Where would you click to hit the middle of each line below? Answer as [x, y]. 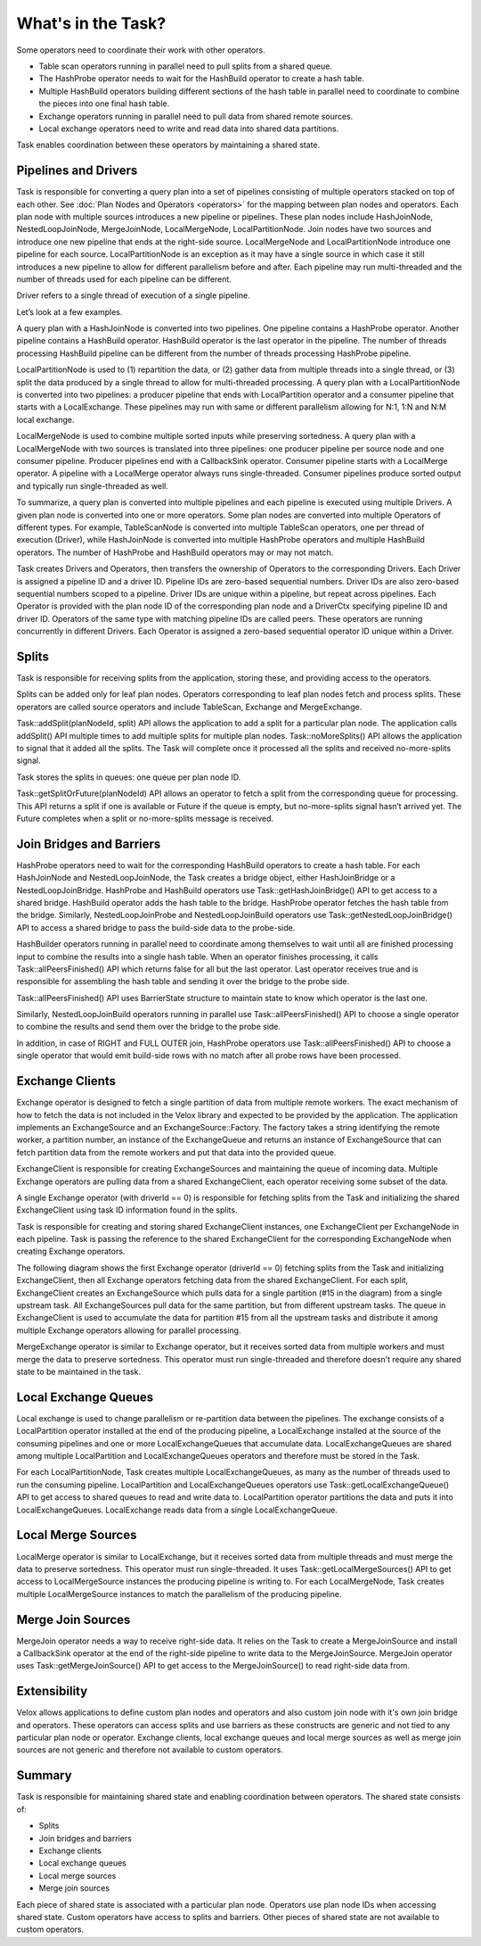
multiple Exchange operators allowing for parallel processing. [129, 1330]
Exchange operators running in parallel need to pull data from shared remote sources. [196, 116]
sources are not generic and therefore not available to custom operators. [150, 1750]
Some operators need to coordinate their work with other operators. [141, 50]
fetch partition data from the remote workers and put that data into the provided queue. [176, 1152]
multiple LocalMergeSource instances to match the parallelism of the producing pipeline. [179, 1594]
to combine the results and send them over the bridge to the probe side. [148, 1027]
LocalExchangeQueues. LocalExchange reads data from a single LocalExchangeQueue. [177, 1510]
